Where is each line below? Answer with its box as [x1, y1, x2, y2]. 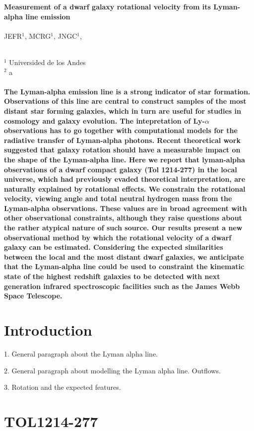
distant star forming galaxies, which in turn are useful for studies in [4, 105, 241, 116]
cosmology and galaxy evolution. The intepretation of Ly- [4, 115, 205, 126]
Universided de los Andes [9, 57, 86, 67]
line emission [25, 11, 70, 21]
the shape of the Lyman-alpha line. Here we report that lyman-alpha [4, 154, 245, 164]
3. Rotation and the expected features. [4, 382, 121, 392]
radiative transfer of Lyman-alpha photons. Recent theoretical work [4, 135, 241, 145]
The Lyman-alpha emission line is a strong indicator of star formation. [4, 86, 251, 96]
